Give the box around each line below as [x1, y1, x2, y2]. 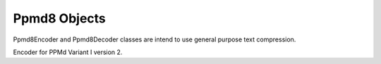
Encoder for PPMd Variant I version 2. [13, 48, 123, 56]
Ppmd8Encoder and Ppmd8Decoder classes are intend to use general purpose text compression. [13, 35, 296, 44]
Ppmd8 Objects [13, 11, 106, 26]
